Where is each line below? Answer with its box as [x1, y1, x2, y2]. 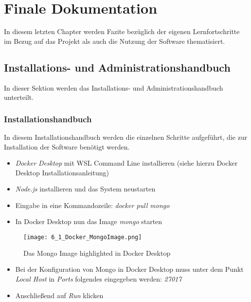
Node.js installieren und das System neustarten [15, 184, 156, 194]
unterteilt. [4, 92, 34, 102]
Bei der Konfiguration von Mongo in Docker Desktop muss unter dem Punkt [15, 264, 244, 274]
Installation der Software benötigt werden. [4, 141, 130, 151]
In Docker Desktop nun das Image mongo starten [15, 216, 162, 226]
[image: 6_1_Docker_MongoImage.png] [23, 234, 142, 241]
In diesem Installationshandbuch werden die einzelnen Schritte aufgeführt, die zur [4, 132, 248, 142]
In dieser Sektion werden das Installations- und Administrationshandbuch [4, 82, 223, 93]
